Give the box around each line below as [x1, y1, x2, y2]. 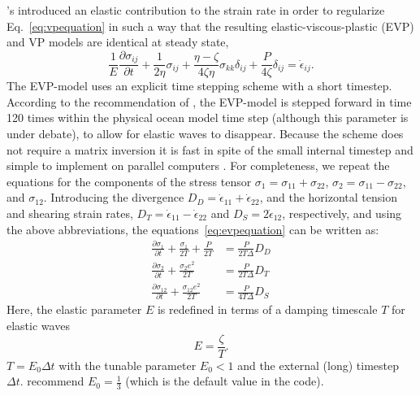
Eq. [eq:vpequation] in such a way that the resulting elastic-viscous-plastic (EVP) [6, 17, 414, 34]
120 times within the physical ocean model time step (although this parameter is [6, 109, 409, 126]
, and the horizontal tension [259, 189, 397, 206]
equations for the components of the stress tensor [6, 172, 252, 189]
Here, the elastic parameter [6, 301, 142, 318]
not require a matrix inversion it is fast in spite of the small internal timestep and [6, 141, 414, 158]
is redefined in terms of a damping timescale [157, 301, 378, 318]
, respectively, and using [282, 205, 402, 222]
